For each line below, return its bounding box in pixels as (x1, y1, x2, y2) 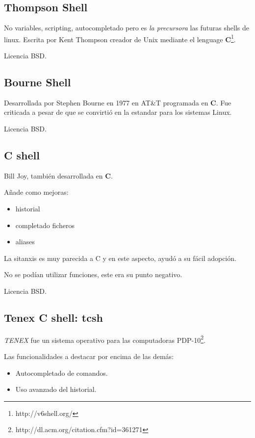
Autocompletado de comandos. (15, 367, 108, 378)
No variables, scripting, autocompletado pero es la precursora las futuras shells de (4, 23, 250, 33)
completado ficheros (15, 220, 75, 230)
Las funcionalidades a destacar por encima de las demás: (4, 351, 174, 361)
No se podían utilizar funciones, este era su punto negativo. (4, 269, 182, 280)
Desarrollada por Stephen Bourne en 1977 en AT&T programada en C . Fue (4, 97, 231, 107)
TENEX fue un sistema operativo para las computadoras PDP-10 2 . (4, 333, 205, 345)
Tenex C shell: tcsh (4, 309, 103, 325)
